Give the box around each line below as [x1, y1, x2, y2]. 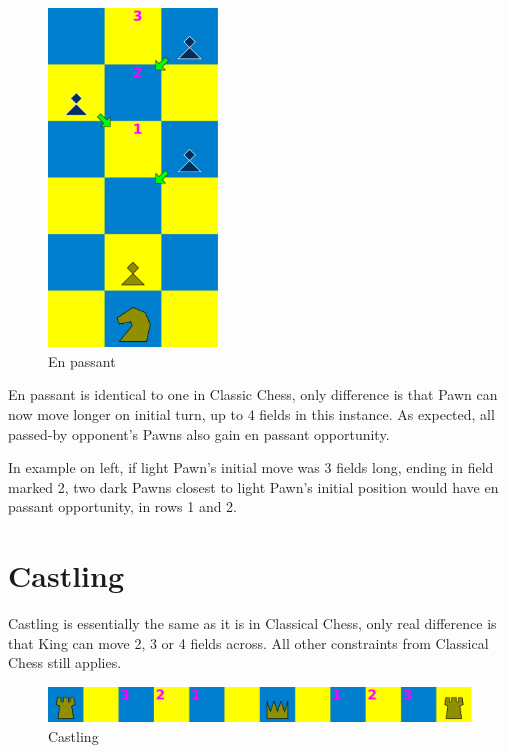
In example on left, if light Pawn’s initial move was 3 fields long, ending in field [8, 457, 494, 478]
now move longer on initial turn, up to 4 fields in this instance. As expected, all [8, 403, 495, 424]
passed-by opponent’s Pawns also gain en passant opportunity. [8, 423, 390, 444]
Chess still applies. [8, 652, 122, 673]
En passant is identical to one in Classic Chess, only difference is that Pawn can [8, 384, 498, 405]
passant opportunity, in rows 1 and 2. [8, 496, 238, 517]
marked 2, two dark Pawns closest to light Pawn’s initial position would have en [8, 476, 499, 497]
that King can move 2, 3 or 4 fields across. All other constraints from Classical [8, 632, 489, 653]
